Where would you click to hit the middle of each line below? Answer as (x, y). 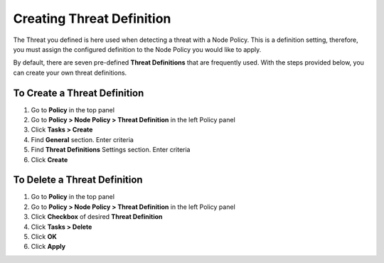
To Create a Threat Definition (79, 93)
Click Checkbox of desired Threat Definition (97, 217)
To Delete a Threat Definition (78, 180)
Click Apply (48, 247)
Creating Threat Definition (92, 18)
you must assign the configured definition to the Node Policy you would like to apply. (137, 49)
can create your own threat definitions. (70, 73)
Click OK (44, 237)
